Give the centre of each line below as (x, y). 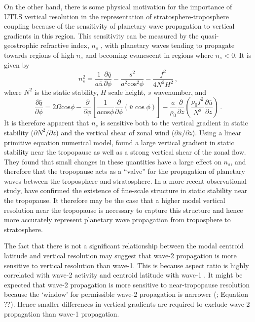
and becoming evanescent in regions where (149, 55)
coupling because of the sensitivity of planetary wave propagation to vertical (119, 26)
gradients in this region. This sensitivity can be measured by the (101, 35)
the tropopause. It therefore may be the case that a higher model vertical (115, 200)
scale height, (127, 92)
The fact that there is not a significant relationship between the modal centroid (124, 246)
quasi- (210, 35)
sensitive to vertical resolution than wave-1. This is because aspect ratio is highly (127, 265)
